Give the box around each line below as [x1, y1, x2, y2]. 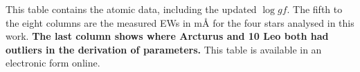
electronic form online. [6, 56, 100, 70]
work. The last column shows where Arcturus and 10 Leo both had [6, 29, 329, 43]
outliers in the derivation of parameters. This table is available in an [6, 42, 322, 56]
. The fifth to [287, 2, 343, 16]
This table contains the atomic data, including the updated [6, 2, 257, 16]
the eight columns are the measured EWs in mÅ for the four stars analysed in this [6, 15, 354, 29]
